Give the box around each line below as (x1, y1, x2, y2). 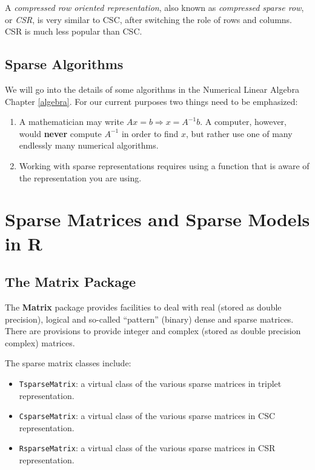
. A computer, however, (200, 115, 287, 128)
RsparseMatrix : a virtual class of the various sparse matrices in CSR (19, 441, 276, 454)
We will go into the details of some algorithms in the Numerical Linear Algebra (5, 82, 299, 95)
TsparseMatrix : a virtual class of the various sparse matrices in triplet (19, 377, 282, 389)
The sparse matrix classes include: (5, 357, 131, 369)
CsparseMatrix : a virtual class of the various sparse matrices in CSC (19, 409, 276, 422)
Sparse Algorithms (5, 55, 124, 73)
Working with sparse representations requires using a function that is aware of (19, 159, 310, 172)
